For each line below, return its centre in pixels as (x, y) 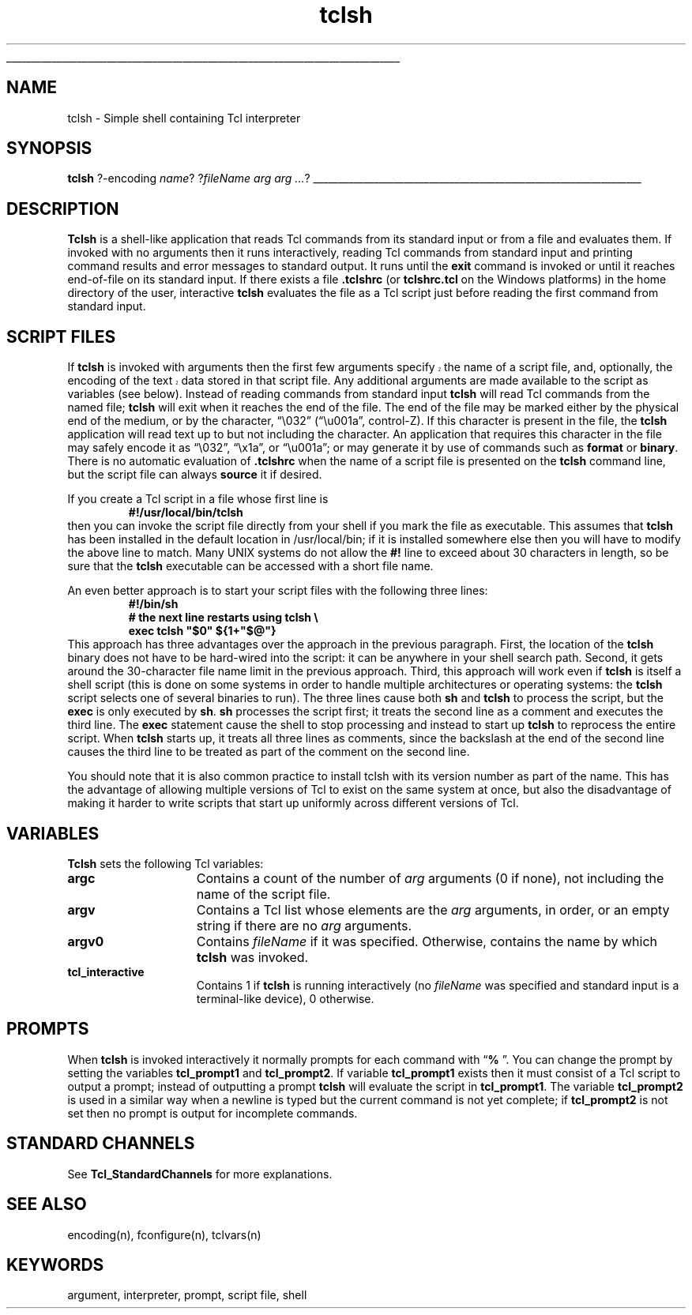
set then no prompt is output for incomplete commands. (212, 1113)
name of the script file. (263, 894)
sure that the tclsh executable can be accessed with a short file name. (250, 566)
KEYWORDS (55, 1264)
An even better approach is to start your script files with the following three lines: (278, 591)
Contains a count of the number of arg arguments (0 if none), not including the (430, 878)
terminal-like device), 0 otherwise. (285, 998)
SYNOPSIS (49, 148)
